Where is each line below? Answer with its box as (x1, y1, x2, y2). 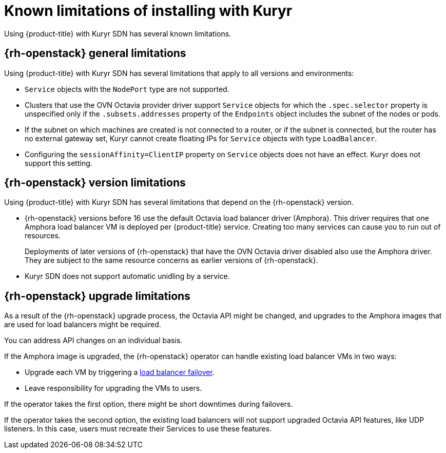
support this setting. (25, 158, 92, 167)
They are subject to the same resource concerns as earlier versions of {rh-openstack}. (25, 256, 318, 265)
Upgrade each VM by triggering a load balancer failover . (25, 368, 215, 377)
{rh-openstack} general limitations (4, 47, 186, 60)
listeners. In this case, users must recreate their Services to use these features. (4, 424, 272, 433)
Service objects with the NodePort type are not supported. (25, 84, 229, 93)
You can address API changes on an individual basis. (4, 336, 183, 345)
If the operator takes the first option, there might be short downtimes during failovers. (4, 400, 293, 409)
